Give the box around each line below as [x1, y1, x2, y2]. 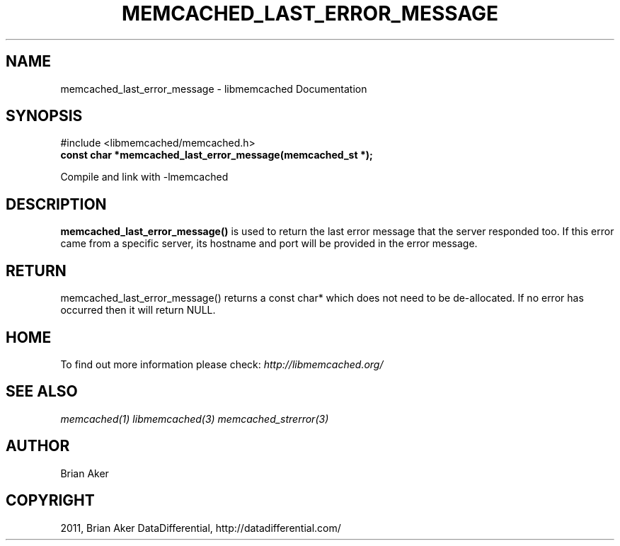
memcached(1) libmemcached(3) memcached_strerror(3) [60, 412, 329, 425]
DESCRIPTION [6, 195, 107, 213]
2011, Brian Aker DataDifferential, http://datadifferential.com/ [60, 521, 341, 534]
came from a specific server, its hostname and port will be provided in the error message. [60, 237, 478, 250]
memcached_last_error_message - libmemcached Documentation [60, 82, 367, 95]
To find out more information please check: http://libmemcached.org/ [60, 358, 384, 370]
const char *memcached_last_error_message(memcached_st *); [60, 149, 373, 161]
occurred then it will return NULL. [60, 304, 216, 317]
